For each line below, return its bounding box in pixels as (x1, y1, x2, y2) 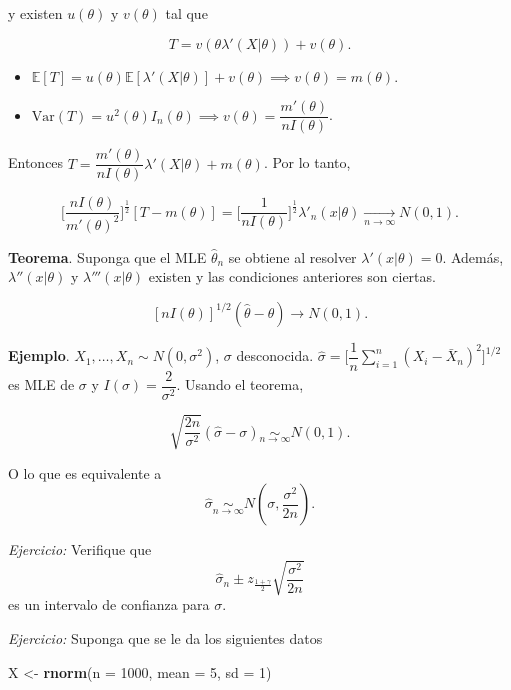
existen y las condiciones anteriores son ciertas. (148, 266, 436, 287)
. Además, (442, 246, 504, 267)
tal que (165, 3, 208, 23)
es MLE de (8, 374, 75, 395)
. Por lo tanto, (263, 152, 351, 173)
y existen (8, 3, 63, 23)
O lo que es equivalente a (8, 462, 162, 483)
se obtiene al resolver (228, 246, 357, 267)
